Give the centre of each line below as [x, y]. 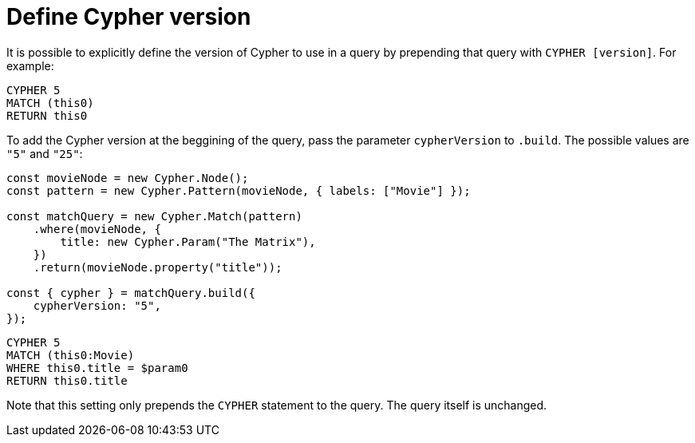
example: [30, 65]
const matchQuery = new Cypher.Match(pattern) [154, 216]
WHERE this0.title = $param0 [97, 368]
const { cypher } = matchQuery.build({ [131, 293]
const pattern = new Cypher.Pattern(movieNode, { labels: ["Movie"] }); [239, 190]
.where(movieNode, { [97, 229]
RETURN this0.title [67, 380]
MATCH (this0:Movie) [71, 355]
